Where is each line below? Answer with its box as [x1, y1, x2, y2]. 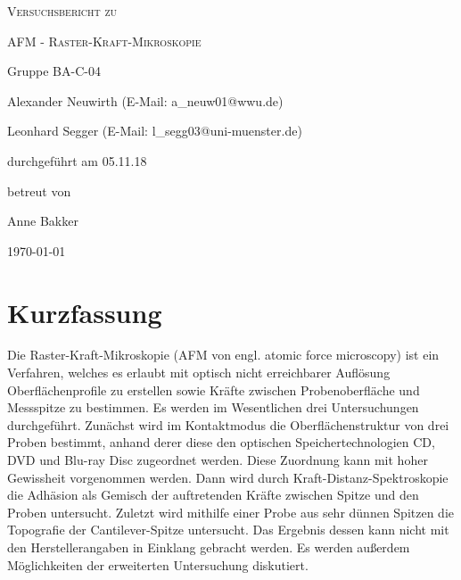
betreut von [7, 181, 71, 200]
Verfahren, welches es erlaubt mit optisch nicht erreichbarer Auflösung [7, 363, 391, 382]
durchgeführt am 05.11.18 [7, 151, 147, 170]
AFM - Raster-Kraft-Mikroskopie [7, 31, 202, 50]
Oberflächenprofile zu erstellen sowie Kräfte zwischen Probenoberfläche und [7, 380, 420, 399]
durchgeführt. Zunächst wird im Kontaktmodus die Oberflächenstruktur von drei [7, 415, 449, 434]
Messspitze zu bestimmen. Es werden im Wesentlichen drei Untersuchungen [7, 398, 419, 417]
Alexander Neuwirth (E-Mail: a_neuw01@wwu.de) [7, 91, 284, 110]
